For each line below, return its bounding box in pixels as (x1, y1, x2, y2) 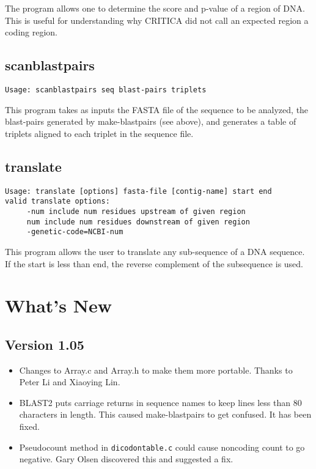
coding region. (5, 26, 58, 39)
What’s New (5, 293, 112, 318)
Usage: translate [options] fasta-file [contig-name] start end (5, 186, 272, 196)
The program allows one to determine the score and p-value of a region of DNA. (5, 2, 305, 14)
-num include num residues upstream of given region (26, 207, 246, 216)
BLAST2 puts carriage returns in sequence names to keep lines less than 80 (19, 396, 302, 408)
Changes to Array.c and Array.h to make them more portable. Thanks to (19, 363, 293, 376)
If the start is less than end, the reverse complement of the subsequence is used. (5, 257, 304, 270)
